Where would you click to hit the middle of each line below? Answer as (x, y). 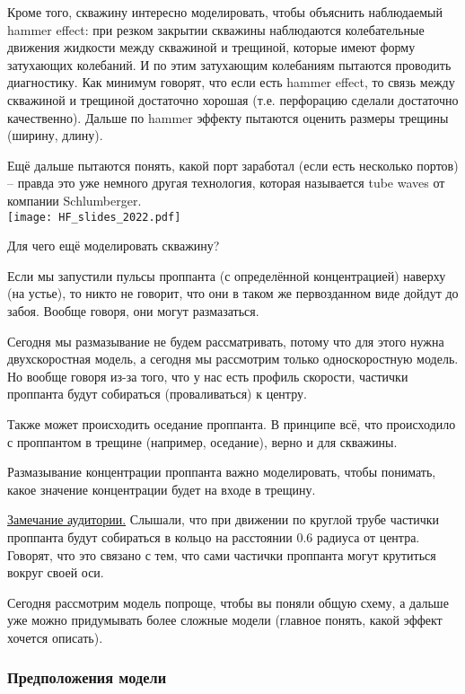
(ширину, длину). (55, 135)
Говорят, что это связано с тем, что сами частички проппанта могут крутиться (222, 554)
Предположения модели (87, 677)
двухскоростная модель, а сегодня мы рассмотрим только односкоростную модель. (233, 359)
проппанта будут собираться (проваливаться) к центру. (157, 394)
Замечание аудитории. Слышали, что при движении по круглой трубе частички (224, 519)
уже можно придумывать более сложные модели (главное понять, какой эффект (225, 620)
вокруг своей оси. (56, 572)
